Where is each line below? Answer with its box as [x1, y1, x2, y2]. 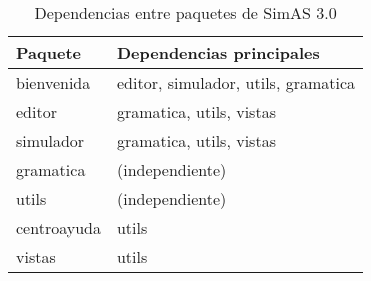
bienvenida [16, 71, 91, 94]
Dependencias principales [116, 41, 320, 64]
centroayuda [16, 216, 101, 239]
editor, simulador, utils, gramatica [116, 71, 356, 94]
